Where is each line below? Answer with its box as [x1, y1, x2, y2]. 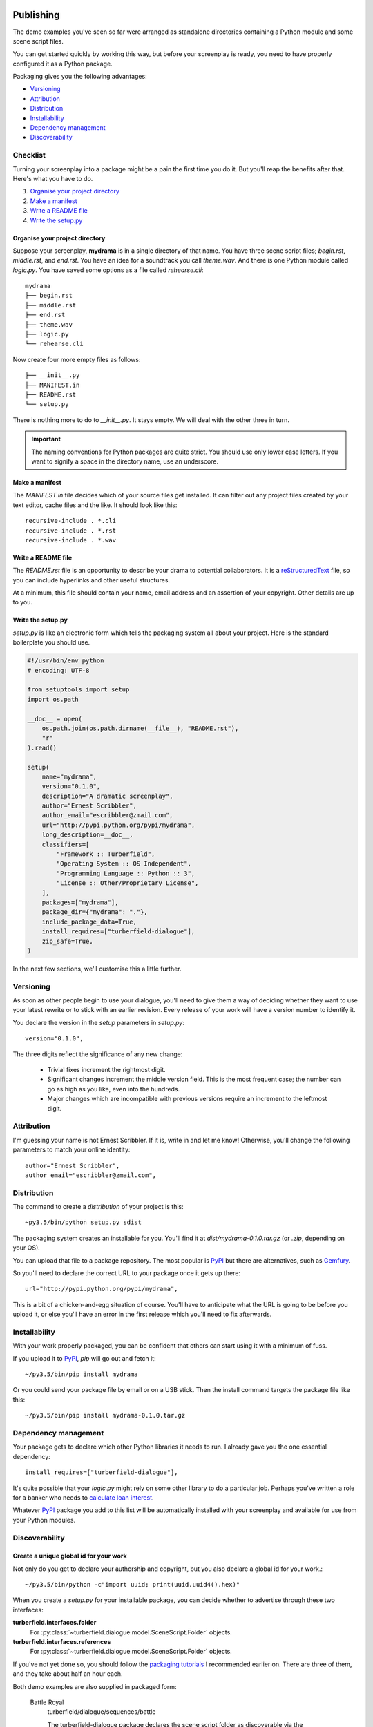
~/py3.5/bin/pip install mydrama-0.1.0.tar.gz [25, 1411, 186, 1420]
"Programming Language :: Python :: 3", [56, 869, 195, 877]
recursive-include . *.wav [25, 536, 117, 544]
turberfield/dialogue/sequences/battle [47, 1708, 156, 1716]
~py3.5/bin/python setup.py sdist [25, 1219, 142, 1226]
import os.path [27, 695, 79, 703]
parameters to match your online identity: [12, 1145, 131, 1154]
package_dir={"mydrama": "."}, [41, 908, 148, 916]
